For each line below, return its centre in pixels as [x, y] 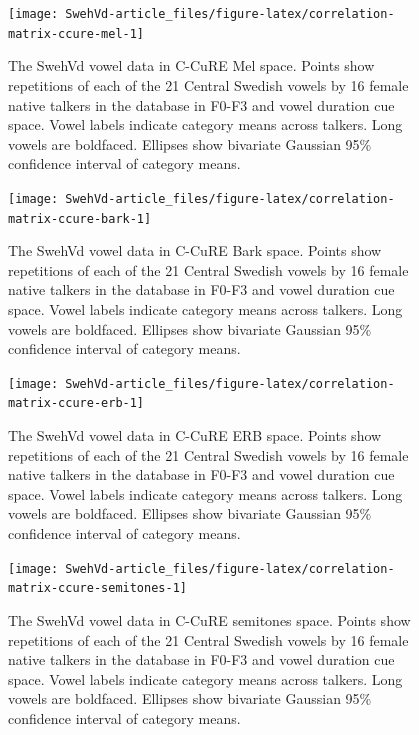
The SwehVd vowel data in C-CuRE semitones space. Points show [209, 619]
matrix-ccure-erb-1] [76, 403]
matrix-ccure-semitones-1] [97, 588]
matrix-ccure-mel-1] [76, 33]
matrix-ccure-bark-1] [80, 218]
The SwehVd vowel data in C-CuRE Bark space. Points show [195, 250]
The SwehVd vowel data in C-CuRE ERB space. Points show [195, 435]
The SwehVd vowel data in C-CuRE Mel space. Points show [191, 65]
